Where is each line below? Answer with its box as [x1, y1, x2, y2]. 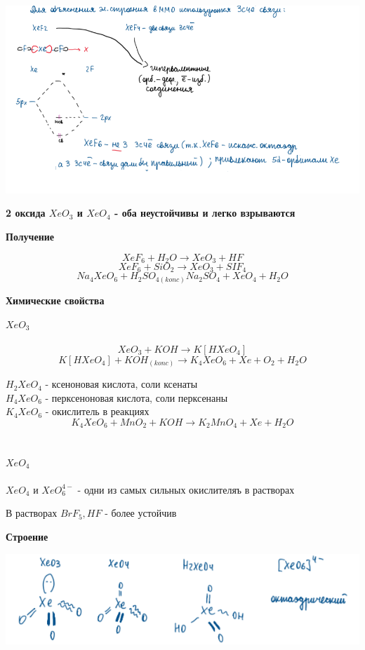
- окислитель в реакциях [45, 404, 150, 419]
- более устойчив [105, 506, 177, 520]
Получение [6, 229, 55, 243]
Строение [6, 529, 48, 544]
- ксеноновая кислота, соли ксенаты [45, 377, 198, 391]
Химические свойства [6, 292, 105, 307]
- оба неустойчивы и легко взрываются [114, 205, 296, 220]
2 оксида [6, 205, 46, 220]
